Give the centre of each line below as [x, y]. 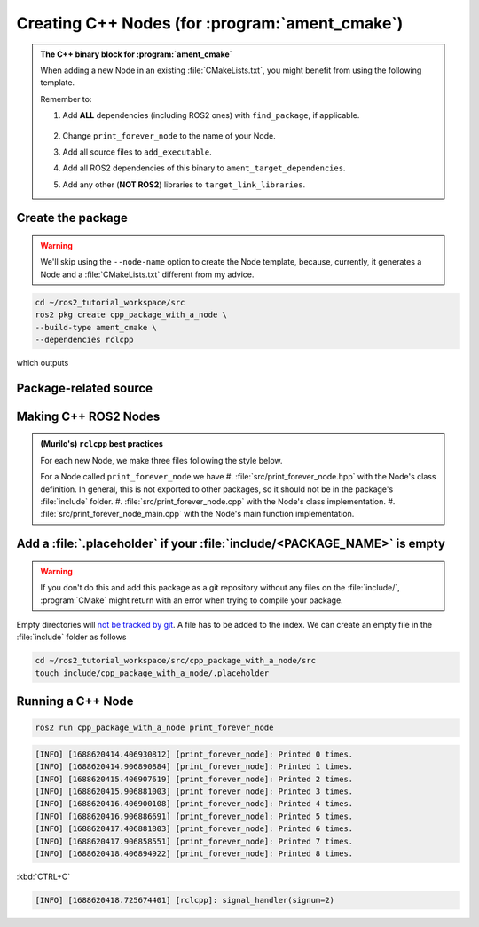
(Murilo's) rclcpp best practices [102, 444]
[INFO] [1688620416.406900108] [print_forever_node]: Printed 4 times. [194, 804]
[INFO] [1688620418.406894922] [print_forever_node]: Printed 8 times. [194, 854]
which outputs [43, 363]
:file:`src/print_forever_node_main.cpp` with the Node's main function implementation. [197, 514]
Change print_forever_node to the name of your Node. [169, 135]
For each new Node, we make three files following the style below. [161, 460]
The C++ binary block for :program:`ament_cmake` [136, 54]
